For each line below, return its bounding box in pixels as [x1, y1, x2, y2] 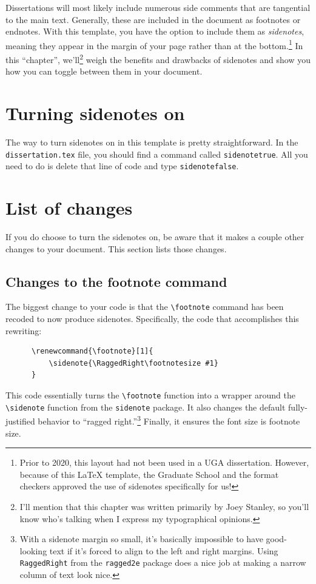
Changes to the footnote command [5, 272, 227, 290]
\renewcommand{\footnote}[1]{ [31, 347, 153, 356]
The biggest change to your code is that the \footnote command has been [5, 300, 284, 313]
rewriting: [5, 324, 42, 337]
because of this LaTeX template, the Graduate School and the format [19, 468, 279, 480]
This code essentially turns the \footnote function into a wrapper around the [5, 389, 295, 401]
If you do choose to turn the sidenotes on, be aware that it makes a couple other [5, 230, 304, 243]
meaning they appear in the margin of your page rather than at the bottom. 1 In [5, 37, 303, 52]
